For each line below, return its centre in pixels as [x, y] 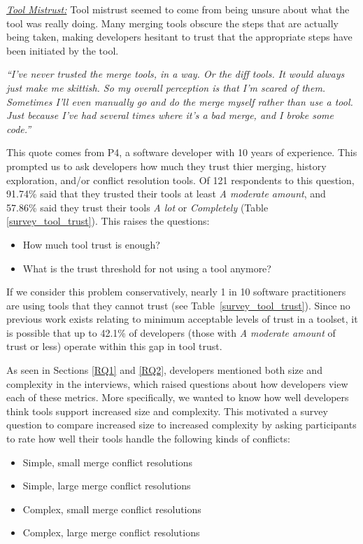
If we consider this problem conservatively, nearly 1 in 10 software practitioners [176, 292]
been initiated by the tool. [63, 50]
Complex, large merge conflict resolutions [111, 532]
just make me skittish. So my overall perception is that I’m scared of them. [166, 87]
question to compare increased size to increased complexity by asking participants [181, 425]
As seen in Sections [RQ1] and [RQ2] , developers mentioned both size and [164, 370]
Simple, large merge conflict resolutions [107, 486]
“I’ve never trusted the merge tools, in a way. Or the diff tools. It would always [176, 74]
